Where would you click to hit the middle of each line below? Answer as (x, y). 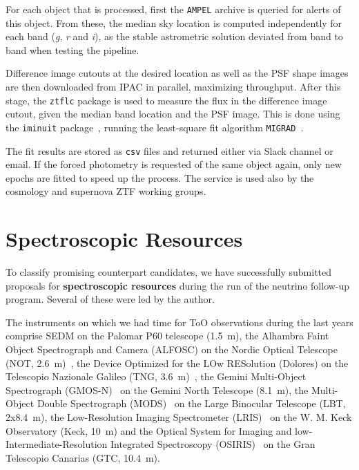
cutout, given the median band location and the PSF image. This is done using (173, 114)
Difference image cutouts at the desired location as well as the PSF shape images (177, 73)
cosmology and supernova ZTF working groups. (106, 191)
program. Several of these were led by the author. (110, 299)
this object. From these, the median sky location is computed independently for (174, 22)
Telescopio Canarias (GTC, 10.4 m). (83, 457)
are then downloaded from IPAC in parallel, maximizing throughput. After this (173, 87)
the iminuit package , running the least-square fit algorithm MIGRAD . (155, 127)
